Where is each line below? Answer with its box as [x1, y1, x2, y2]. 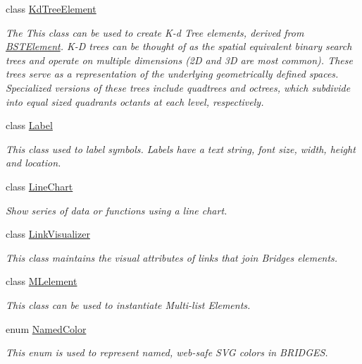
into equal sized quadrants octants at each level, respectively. [6, 94, 264, 109]
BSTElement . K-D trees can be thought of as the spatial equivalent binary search [6, 39, 352, 54]
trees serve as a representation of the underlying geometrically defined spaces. [6, 66, 339, 81]
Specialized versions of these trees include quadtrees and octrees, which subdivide [6, 80, 351, 95]
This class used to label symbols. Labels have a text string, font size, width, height [6, 141, 356, 156]
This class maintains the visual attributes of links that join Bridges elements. [6, 250, 338, 265]
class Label [6, 118, 53, 133]
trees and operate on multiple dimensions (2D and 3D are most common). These [6, 52, 353, 67]
